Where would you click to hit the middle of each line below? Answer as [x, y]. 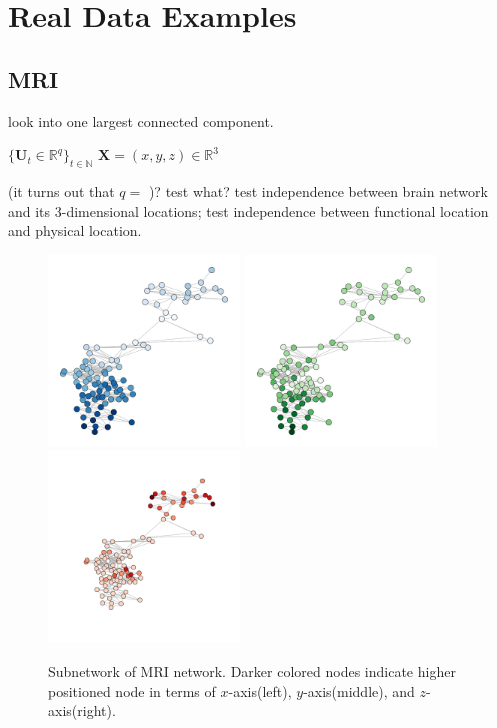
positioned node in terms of [132, 690]
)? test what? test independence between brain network [318, 190]
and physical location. [75, 230]
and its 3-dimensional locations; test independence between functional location [248, 210]
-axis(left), [260, 690]
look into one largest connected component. [141, 120]
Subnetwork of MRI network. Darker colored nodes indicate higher [252, 670]
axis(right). [82, 710]
